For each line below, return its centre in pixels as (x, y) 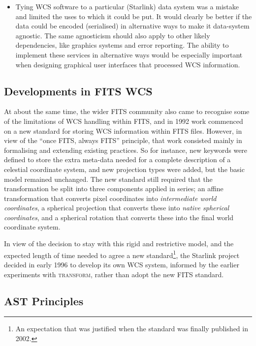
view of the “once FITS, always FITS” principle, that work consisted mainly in (123, 140)
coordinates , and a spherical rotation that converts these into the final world (119, 217)
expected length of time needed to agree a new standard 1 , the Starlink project (122, 254)
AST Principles (44, 301)
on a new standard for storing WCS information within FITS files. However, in (123, 130)
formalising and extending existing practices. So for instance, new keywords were (126, 150)
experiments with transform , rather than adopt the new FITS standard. (114, 274)
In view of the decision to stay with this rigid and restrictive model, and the (119, 244)
